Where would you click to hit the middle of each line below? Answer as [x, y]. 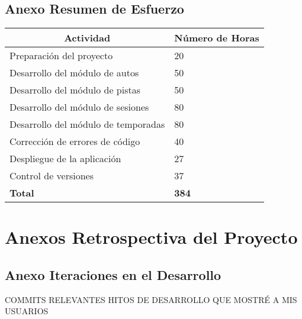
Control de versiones [52, 176]
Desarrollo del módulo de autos [74, 73]
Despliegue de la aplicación [65, 159]
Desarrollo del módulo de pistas [75, 90]
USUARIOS [27, 311]
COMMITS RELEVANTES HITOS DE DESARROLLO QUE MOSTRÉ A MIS [151, 299]
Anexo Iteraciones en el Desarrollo [113, 274]
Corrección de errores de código [75, 141]
